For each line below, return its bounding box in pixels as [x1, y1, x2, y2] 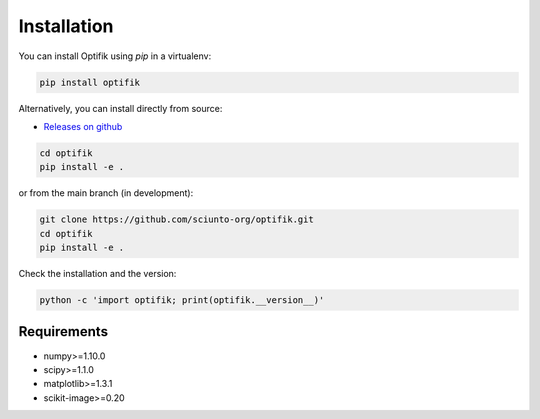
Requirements [18, 323, 109, 340]
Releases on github [43, 120, 123, 132]
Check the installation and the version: [18, 268, 177, 280]
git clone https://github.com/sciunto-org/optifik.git [39, 214, 314, 225]
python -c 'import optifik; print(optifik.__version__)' [39, 295, 325, 305]
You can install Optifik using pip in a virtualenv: [18, 50, 212, 62]
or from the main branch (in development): [18, 187, 194, 199]
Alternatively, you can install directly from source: [18, 102, 223, 114]
